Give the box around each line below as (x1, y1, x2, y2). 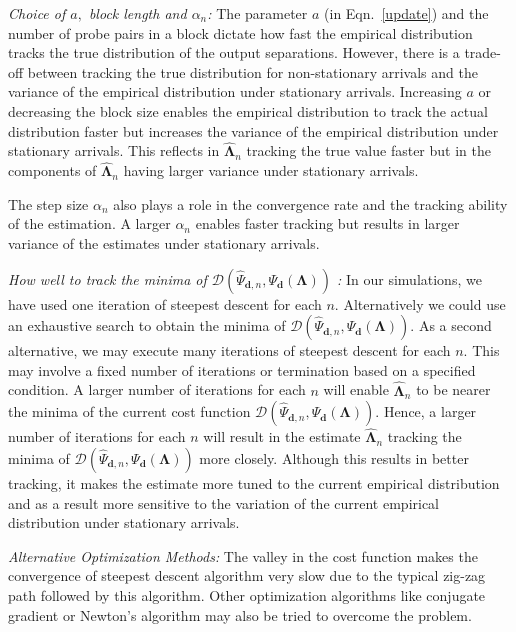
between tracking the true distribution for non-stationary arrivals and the (27, 61, 478, 82)
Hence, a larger (383, 401, 477, 422)
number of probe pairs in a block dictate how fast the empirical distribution (8, 22, 473, 43)
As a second (418, 315, 492, 336)
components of (8, 160, 97, 181)
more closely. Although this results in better (199, 447, 469, 468)
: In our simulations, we (337, 268, 482, 289)
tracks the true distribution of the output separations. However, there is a (8, 42, 460, 63)
